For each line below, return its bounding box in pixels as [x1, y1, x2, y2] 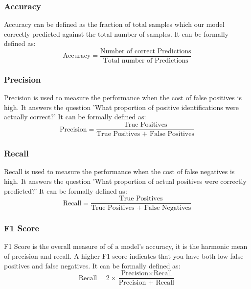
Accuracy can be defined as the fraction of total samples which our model [4, 19, 225, 29]
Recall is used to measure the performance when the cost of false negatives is [4, 166, 235, 177]
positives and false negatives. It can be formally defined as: [4, 260, 181, 270]
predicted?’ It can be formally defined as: [4, 185, 127, 196]
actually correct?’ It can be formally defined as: [4, 111, 146, 122]
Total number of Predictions [103, 57, 188, 65]
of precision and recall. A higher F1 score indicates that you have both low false [4, 251, 244, 261]
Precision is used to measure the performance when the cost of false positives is [4, 92, 242, 103]
